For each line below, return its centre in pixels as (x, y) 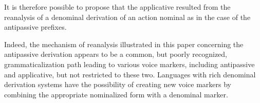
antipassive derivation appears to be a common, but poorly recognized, (116, 54)
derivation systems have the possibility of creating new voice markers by (118, 84)
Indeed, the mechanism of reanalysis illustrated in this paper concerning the (124, 44)
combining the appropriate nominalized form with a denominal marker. (116, 94)
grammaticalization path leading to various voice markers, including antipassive (129, 64)
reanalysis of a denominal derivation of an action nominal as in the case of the (127, 17)
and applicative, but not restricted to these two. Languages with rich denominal (130, 74)
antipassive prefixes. (35, 27)
